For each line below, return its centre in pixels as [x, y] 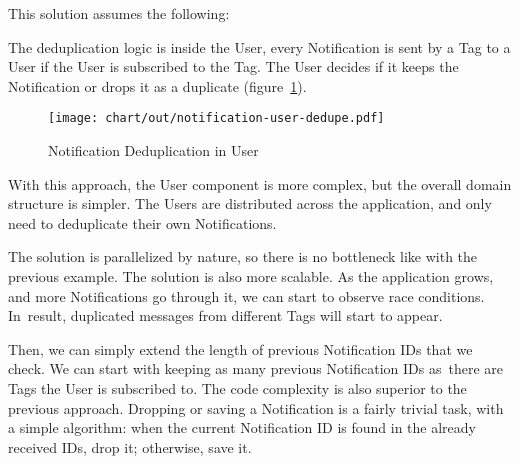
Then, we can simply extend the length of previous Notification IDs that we [240, 348]
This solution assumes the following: [119, 13]
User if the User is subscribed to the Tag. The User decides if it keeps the [233, 66]
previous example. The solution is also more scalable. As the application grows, [251, 276]
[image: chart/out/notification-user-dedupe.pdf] [216, 118]
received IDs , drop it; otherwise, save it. [130, 446]
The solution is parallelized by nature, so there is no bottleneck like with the [243, 256]
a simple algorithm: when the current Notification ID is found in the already [242, 427]
